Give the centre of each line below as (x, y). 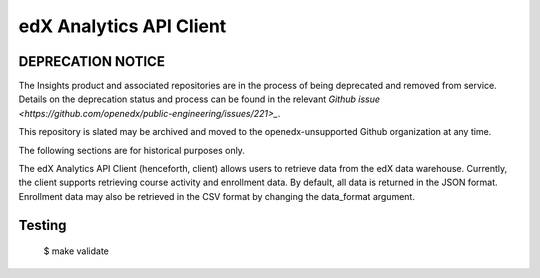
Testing (42, 225)
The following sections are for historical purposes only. (131, 150)
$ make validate (76, 251)
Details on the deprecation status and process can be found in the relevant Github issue (199, 99)
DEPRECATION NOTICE (91, 61)
